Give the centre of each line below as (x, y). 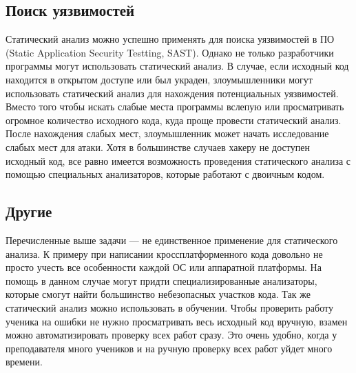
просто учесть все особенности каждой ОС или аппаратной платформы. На (164, 267)
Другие (29, 211)
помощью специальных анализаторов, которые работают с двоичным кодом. (165, 174)
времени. (24, 362)
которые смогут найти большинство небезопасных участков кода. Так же (158, 294)
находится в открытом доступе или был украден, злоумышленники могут (159, 79)
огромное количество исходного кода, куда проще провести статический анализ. (174, 120)
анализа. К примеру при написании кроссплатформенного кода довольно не (164, 253)
